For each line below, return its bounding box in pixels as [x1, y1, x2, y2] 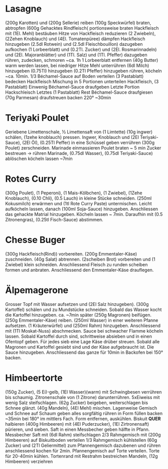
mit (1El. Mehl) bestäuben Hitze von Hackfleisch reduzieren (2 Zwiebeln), [5, 30, 156, 36]
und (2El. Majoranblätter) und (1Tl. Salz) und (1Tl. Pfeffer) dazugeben [5, 51, 147, 58]
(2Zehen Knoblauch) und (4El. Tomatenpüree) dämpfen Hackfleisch [5, 36, 145, 42]
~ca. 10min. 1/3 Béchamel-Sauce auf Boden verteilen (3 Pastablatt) [5, 73, 144, 79]
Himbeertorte [5, 372, 63, 383]
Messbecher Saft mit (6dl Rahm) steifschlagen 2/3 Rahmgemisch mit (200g [5, 431, 161, 438]
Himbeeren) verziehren [5, 458, 53, 464]
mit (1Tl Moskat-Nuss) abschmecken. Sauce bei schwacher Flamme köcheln [5, 328, 163, 334]
